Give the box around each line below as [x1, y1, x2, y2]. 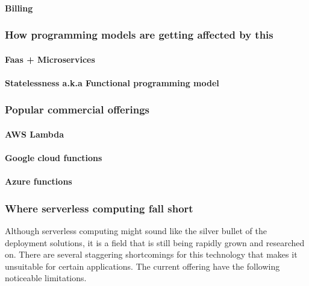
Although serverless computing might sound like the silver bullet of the [5, 224, 267, 237]
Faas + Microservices [5, 52, 95, 65]
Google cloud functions [5, 151, 102, 164]
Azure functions [5, 175, 72, 188]
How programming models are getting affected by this [5, 27, 273, 42]
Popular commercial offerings [5, 102, 149, 117]
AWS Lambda [5, 127, 64, 140]
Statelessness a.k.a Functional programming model [5, 76, 219, 89]
